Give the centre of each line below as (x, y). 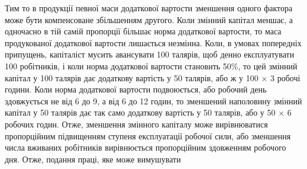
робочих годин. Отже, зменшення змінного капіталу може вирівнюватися (136, 124)
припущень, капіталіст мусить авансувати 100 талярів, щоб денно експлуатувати (150, 54)
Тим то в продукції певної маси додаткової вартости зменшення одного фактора (149, 8)
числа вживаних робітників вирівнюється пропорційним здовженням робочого (146, 147)
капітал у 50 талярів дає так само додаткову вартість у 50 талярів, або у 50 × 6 (148, 112)
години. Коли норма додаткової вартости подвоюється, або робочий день (136, 89)
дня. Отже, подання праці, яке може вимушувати (93, 159)
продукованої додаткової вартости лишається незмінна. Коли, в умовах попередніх (153, 42)
